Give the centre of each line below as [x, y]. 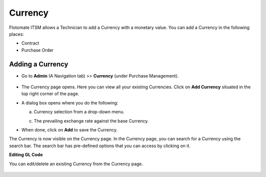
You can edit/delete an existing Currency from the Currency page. [76, 164]
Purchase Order [37, 50]
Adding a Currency [39, 64]
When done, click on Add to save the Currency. [69, 129]
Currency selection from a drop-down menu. [79, 112]
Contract [30, 43]
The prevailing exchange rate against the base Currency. [91, 121]
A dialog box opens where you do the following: [70, 102]
